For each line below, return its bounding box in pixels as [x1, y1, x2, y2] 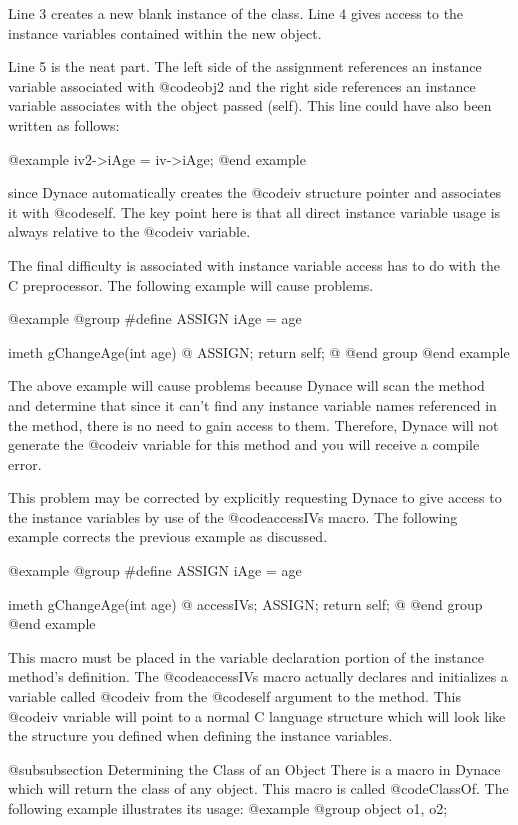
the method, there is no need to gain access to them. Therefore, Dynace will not [8, 414, 499, 435]
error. [8, 453, 42, 474]
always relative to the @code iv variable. [8, 221, 251, 242]
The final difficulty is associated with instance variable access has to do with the [8, 254, 501, 275]
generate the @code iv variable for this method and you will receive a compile [8, 434, 480, 455]
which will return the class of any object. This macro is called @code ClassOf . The [8, 778, 509, 799]
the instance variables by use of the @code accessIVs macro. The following [8, 506, 458, 527]
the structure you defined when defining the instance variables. [8, 725, 393, 746]
